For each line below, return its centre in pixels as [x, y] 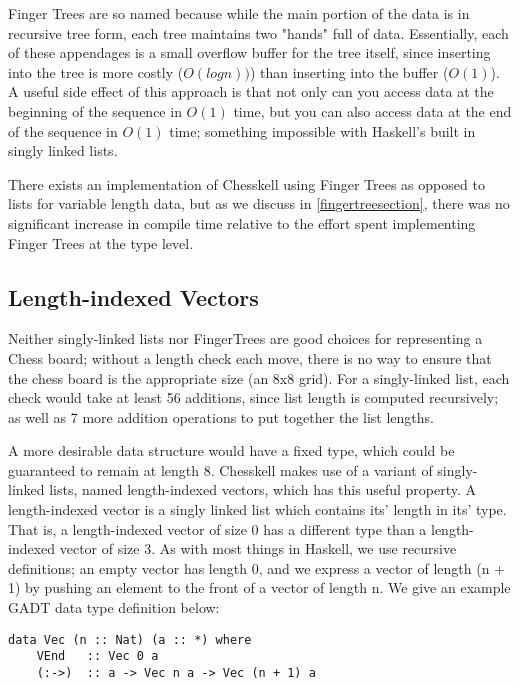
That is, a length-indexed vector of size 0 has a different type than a [217, 528]
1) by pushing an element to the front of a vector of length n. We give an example [259, 587]
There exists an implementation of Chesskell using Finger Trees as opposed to [246, 183]
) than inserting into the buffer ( [349, 71]
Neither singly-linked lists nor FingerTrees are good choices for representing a [245, 338]
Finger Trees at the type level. [101, 242]
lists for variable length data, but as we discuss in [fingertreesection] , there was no [259, 203]
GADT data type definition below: [114, 607]
